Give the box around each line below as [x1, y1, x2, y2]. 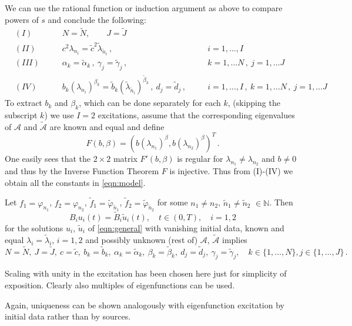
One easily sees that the [5, 152, 91, 164]
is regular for [177, 152, 223, 164]
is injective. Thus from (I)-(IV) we [169, 165, 293, 177]
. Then [269, 196, 293, 208]
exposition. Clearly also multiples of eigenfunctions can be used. [5, 278, 235, 291]
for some [157, 196, 188, 208]
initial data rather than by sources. [5, 310, 131, 322]
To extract [5, 97, 42, 109]
